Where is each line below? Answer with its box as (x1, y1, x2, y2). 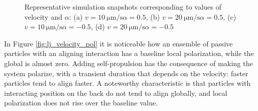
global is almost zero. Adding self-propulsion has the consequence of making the (4, 58, 253, 68)
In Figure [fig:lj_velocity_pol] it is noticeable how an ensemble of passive (4, 38, 233, 48)
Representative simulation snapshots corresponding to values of (24, 2, 222, 12)
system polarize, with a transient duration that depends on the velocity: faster (4, 68, 248, 78)
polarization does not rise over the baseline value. (4, 97, 158, 108)
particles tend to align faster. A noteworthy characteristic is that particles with (4, 78, 251, 88)
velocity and (24, 11, 63, 22)
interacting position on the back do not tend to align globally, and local (4, 87, 227, 98)
